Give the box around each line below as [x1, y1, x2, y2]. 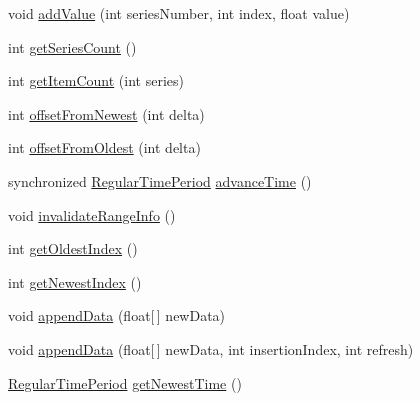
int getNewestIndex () [8, 271, 142, 292]
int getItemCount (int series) [8, 70, 184, 91]
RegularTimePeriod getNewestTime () [8, 372, 242, 393]
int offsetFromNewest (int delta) [8, 103, 205, 124]
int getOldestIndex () [8, 238, 138, 259]
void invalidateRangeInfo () [8, 204, 176, 225]
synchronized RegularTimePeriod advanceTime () [8, 170, 312, 191]
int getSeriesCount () [8, 36, 137, 57]
